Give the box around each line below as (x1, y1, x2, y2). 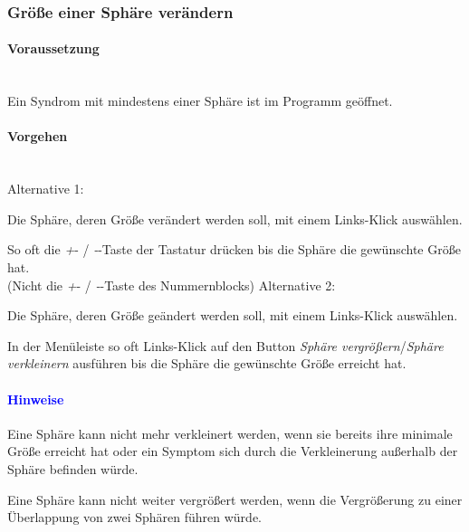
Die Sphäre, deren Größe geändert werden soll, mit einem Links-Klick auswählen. (7, 306, 458, 325)
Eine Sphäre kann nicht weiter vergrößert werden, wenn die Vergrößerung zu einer (7, 489, 463, 508)
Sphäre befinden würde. (7, 459, 139, 478)
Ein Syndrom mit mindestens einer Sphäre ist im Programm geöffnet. (7, 91, 393, 110)
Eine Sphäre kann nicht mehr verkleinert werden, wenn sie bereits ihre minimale (7, 423, 453, 442)
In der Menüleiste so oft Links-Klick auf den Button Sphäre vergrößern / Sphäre (7, 336, 444, 355)
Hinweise (7, 389, 64, 408)
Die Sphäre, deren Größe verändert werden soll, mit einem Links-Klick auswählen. (7, 209, 463, 228)
